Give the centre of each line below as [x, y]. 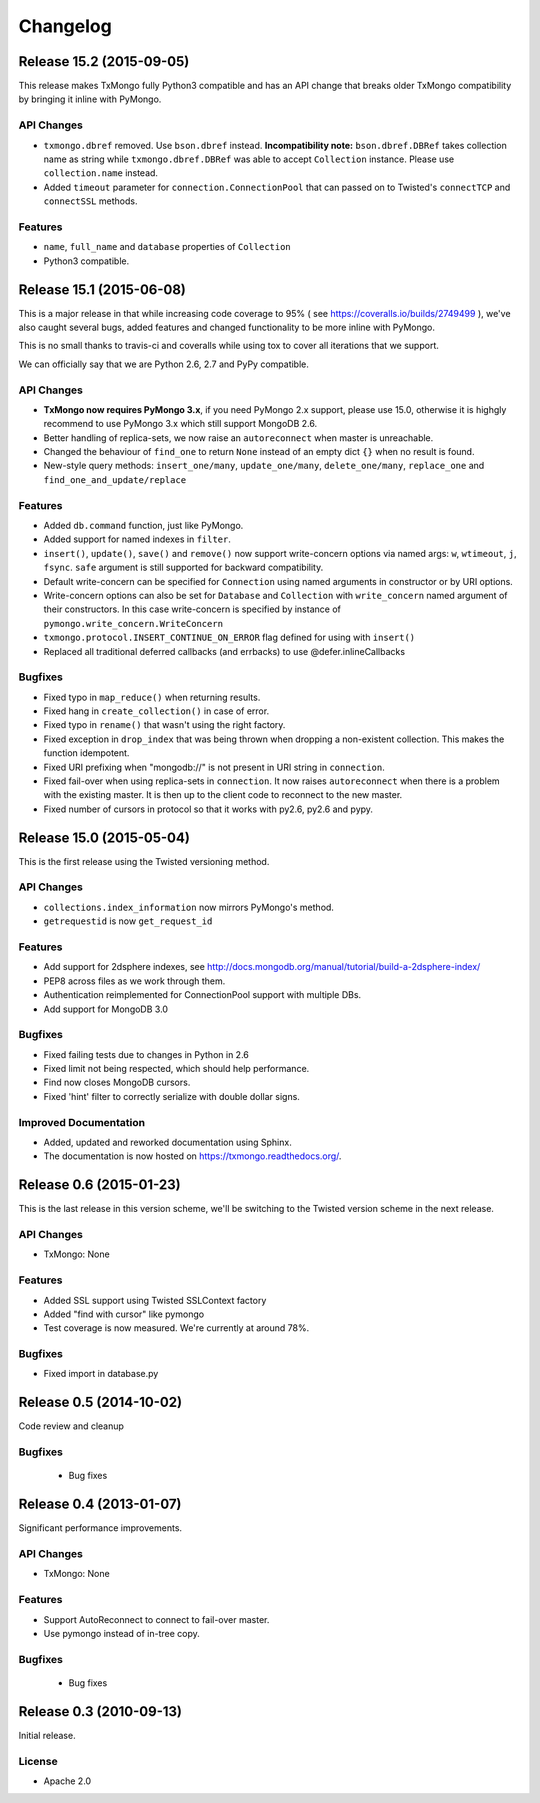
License [38, 1761]
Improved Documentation [82, 1122]
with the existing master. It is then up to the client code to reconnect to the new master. [223, 795]
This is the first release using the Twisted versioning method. [144, 861]
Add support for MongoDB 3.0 [106, 1009]
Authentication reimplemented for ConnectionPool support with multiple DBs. [202, 995]
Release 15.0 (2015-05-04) [104, 837]
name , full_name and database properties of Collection [167, 247]
